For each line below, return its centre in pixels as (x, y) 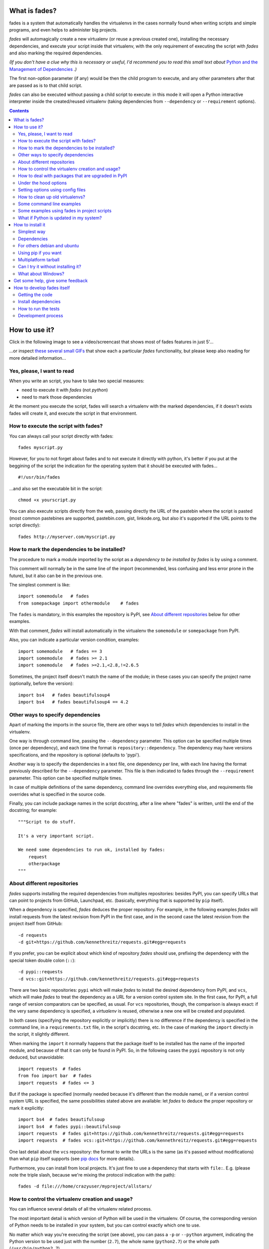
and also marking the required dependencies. (56, 53)
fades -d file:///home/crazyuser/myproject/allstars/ (85, 1186)
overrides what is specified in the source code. (57, 794)
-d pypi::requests (41, 972)
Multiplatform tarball (39, 260)
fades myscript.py (41, 448)
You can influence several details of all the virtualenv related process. (80, 1209)
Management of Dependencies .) (43, 69)
